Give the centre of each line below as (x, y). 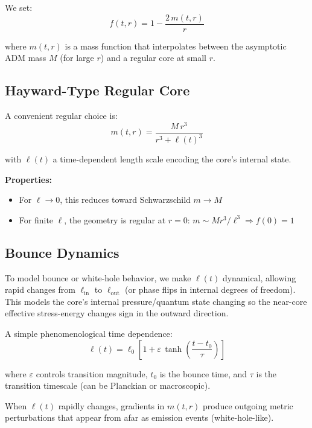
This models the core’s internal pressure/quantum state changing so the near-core (156, 301)
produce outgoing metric (248, 405)
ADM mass (26, 58)
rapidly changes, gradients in (111, 405)
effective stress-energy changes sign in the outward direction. (117, 313)
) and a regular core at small (153, 58)
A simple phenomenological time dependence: (89, 334)
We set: (19, 7)
